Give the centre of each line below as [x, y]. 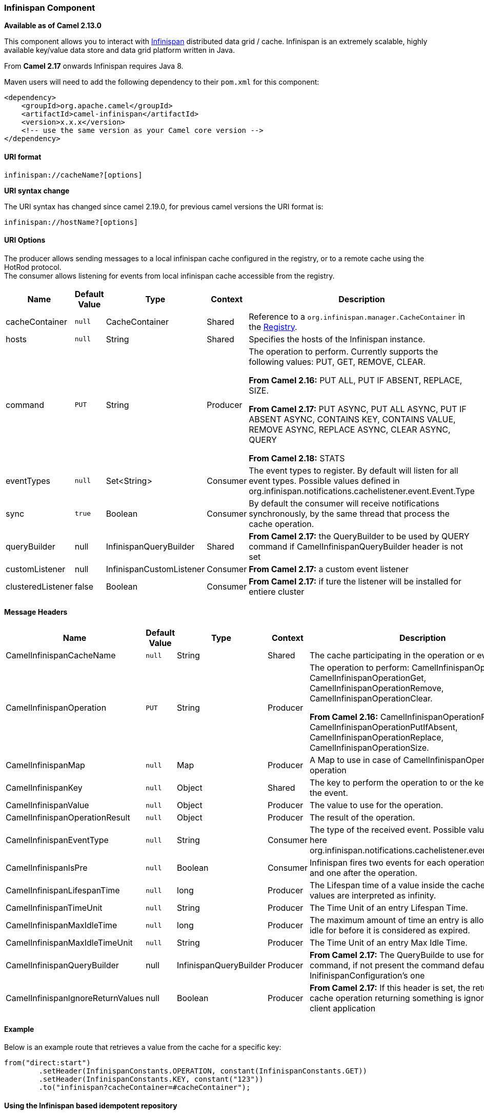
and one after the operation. [363, 873]
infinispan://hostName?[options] [71, 222]
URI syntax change [37, 190]
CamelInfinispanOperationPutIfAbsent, [384, 727]
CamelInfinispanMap [45, 765]
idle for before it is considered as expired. [390, 931]
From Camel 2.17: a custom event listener [329, 569]
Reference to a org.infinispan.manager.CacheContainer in [357, 316]
